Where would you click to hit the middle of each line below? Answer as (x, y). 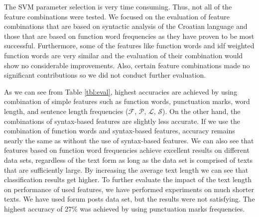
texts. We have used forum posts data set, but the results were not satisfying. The (129, 199)
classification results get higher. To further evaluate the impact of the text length (128, 179)
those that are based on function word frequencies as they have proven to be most (129, 36)
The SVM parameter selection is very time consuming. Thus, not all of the (118, 6)
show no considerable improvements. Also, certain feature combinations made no (127, 65)
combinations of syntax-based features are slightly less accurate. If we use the (122, 121)
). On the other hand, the (201, 111)
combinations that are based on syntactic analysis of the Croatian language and (126, 26)
